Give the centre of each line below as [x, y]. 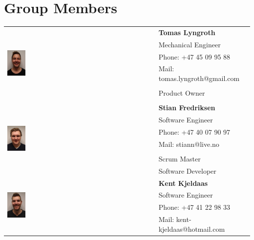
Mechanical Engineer [190, 44]
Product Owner [182, 93]
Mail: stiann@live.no [189, 144]
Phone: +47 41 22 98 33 [194, 207]
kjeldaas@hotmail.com [192, 229]
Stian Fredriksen [187, 108]
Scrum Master [180, 158]
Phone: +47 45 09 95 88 [194, 56]
